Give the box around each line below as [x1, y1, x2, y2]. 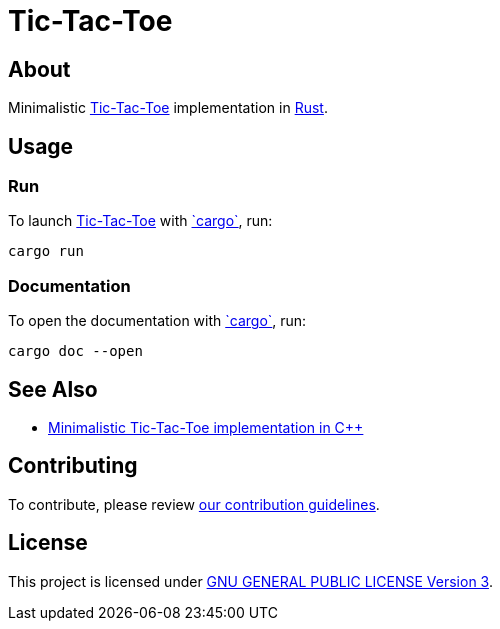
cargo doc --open [8, 343, 143, 360]
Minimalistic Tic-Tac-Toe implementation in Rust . [8, 99, 328, 117]
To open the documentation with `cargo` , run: [8, 312, 307, 330]
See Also [8, 376, 98, 402]
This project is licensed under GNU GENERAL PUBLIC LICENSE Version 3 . [8, 572, 493, 590]
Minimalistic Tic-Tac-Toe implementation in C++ [48, 418, 364, 436]
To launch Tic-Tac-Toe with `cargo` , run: [8, 212, 273, 230]
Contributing [8, 453, 138, 479]
